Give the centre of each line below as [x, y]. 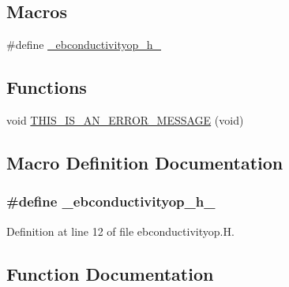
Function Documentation [110, 273]
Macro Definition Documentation [145, 162]
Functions [47, 87]
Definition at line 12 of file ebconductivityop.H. [120, 231]
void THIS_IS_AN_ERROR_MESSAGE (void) [125, 120]
